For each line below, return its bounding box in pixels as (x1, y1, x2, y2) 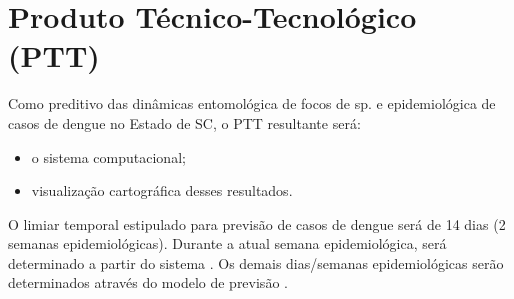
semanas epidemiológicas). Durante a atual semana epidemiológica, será (8, 233, 447, 254)
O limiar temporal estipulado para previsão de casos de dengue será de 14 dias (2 (8, 213, 506, 234)
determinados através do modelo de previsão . (8, 272, 288, 293)
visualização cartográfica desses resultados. (31, 180, 293, 201)
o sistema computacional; (31, 146, 186, 167)
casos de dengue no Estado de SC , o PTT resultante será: (8, 112, 361, 133)
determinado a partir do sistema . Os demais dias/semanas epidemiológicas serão (8, 252, 504, 273)
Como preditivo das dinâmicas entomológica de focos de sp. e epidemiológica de (8, 93, 496, 114)
